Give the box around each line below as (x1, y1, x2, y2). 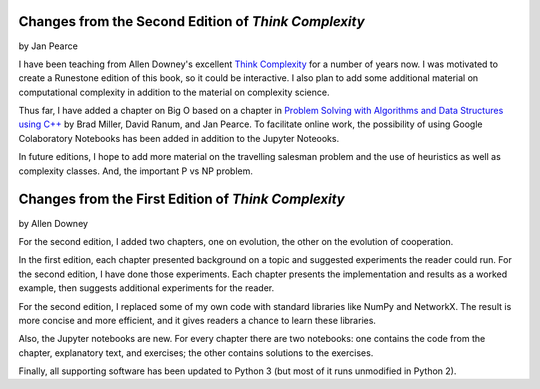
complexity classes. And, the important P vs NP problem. (18, 165, 254, 177)
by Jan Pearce (18, 40, 79, 52)
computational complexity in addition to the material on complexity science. (18, 86, 330, 98)
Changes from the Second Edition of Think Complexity (18, 13, 365, 30)
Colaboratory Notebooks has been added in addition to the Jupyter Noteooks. (18, 132, 340, 144)
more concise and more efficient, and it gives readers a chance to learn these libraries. (18, 314, 377, 326)
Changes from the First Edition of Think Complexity (18, 191, 345, 208)
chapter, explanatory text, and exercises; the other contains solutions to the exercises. (18, 346, 374, 359)
